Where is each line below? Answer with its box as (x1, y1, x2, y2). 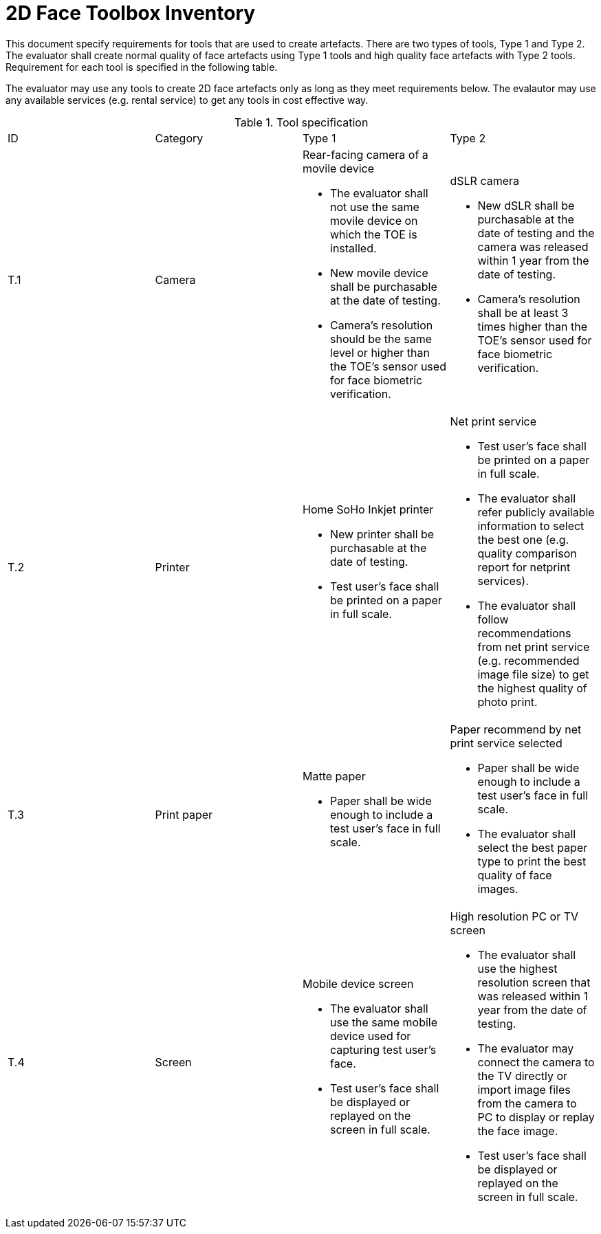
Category (155, 131, 204, 145)
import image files (477, 1082, 571, 1097)
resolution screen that (477, 975, 591, 989)
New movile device (330, 265, 428, 280)
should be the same (330, 331, 433, 346)
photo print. (477, 694, 538, 709)
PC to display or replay (477, 1110, 595, 1124)
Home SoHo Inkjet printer (303, 502, 434, 516)
